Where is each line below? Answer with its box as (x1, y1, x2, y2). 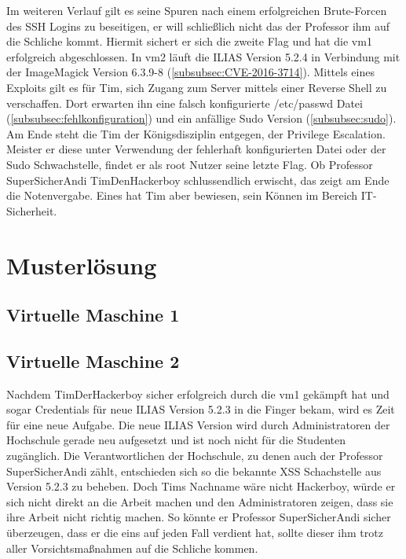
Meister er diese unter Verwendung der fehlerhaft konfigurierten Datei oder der (6, 141, 386, 157)
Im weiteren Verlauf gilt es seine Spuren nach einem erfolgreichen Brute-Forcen (6, 2, 387, 18)
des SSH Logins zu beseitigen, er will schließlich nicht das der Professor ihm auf (6, 17, 390, 34)
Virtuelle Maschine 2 (6, 348, 180, 373)
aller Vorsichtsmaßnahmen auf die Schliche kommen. (6, 539, 258, 556)
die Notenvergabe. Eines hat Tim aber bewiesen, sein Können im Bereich (6, 187, 358, 204)
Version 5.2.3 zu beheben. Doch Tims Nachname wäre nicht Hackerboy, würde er (6, 478, 396, 495)
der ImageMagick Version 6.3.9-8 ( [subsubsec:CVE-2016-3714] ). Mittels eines (6, 64, 375, 80)
